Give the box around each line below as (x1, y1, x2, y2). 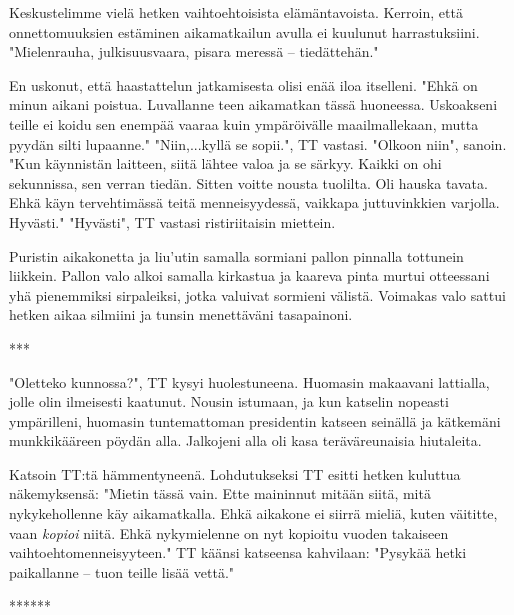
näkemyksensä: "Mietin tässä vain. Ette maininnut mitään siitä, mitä (9, 483, 431, 504)
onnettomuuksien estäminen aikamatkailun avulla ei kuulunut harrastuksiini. (9, 21, 480, 42)
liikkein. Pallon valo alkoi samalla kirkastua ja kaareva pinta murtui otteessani (9, 265, 490, 286)
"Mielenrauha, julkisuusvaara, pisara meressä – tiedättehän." (9, 41, 379, 62)
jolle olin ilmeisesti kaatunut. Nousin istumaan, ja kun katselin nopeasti (9, 391, 449, 412)
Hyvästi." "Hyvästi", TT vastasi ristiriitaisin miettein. (9, 211, 336, 232)
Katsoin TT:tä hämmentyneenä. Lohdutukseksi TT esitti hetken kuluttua (9, 463, 461, 484)
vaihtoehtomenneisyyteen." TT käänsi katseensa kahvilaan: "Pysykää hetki (9, 542, 467, 563)
